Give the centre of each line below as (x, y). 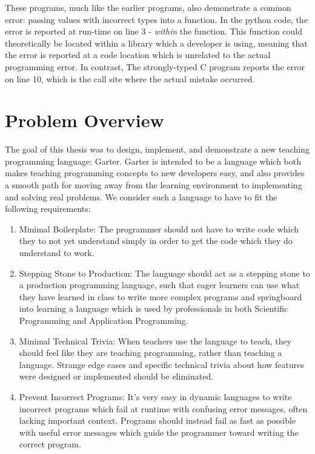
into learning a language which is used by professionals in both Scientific (154, 308)
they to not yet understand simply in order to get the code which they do (156, 241)
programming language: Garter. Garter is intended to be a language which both (153, 161)
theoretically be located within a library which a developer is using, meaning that (156, 43)
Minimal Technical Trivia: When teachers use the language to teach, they (155, 340)
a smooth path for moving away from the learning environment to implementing (154, 185)
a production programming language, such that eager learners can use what (159, 285)
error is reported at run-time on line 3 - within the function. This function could (154, 31)
